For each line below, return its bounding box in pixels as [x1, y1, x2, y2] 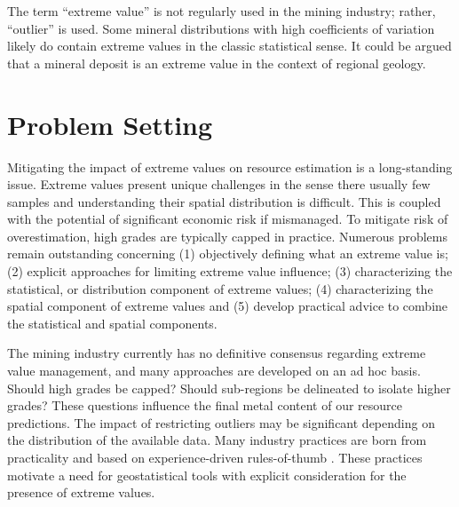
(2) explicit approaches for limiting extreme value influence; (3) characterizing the [7, 262, 453, 281]
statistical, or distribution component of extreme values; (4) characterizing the [7, 279, 433, 297]
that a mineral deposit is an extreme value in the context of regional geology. [7, 53, 426, 72]
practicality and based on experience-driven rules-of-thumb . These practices [7, 448, 423, 466]
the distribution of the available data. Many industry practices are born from [7, 431, 427, 449]
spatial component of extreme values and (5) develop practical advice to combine [7, 297, 448, 315]
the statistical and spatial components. [7, 313, 218, 332]
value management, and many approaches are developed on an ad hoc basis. [7, 361, 421, 380]
